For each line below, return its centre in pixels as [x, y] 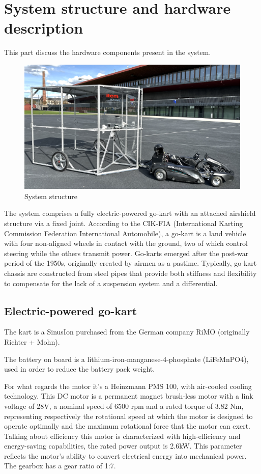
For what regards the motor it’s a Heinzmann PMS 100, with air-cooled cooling [128, 386]
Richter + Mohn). [32, 341]
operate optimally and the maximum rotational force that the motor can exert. [127, 426]
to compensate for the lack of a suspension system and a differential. [111, 283]
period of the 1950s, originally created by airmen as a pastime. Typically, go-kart [130, 263]
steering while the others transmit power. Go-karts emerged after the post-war [126, 253]
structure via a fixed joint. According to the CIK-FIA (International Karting [124, 223]
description [44, 28]
